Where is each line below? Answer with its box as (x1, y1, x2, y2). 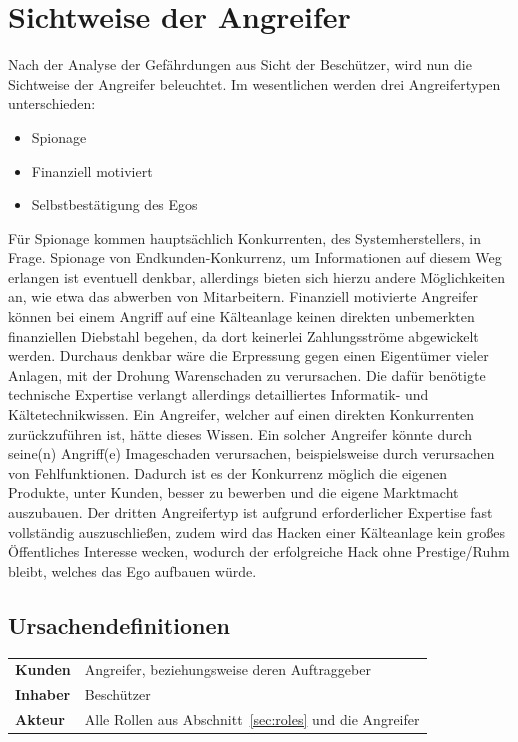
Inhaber (15, 684, 71, 705)
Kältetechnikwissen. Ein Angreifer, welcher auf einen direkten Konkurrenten (8, 404, 475, 425)
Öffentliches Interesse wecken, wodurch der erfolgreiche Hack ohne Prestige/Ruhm (8, 541, 510, 562)
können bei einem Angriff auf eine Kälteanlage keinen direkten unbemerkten (8, 306, 475, 327)
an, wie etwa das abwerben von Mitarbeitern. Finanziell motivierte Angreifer (8, 286, 478, 307)
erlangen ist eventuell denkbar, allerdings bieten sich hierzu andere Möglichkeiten (8, 266, 506, 287)
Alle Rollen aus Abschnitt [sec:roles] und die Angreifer (84, 709, 420, 730)
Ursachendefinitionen (8, 609, 230, 640)
